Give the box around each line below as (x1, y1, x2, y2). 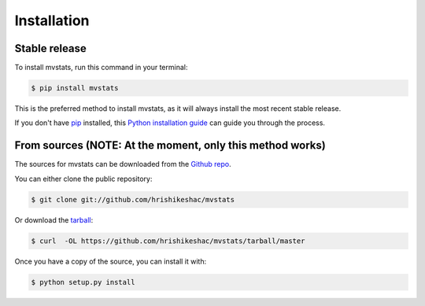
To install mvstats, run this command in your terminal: (14, 63, 188, 72)
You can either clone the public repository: (14, 174, 153, 183)
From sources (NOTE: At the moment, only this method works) (14, 138, 326, 153)
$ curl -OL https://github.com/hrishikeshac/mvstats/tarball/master (31, 236, 305, 245)
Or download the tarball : (14, 215, 94, 224)
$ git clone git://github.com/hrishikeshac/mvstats (31, 195, 235, 204)
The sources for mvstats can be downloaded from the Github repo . (14, 160, 231, 169)
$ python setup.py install (31, 278, 135, 286)
